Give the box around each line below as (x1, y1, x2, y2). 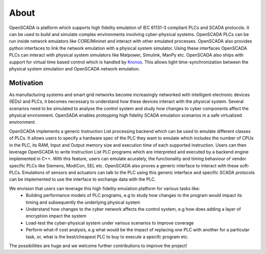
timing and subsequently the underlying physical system (26, 199, 140, 205)
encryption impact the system (26, 213, 87, 219)
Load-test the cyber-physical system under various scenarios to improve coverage (26, 220, 194, 226)
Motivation (9, 79, 43, 87)
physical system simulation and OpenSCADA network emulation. (9, 65, 140, 71)
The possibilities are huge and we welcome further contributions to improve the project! (9, 243, 187, 249)
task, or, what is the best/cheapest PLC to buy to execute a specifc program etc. (26, 234, 189, 240)
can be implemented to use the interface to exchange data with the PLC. (9, 176, 156, 182)
